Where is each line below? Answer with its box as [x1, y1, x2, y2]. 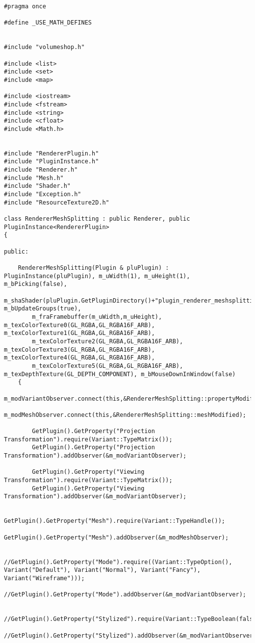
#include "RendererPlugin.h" [4, 150, 99, 157]
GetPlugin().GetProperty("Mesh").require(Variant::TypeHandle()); [4, 517, 226, 525]
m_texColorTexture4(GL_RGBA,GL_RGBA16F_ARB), [4, 354, 155, 361]
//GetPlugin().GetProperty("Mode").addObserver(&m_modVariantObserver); [4, 591, 246, 598]
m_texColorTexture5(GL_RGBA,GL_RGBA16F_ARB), [32, 362, 183, 369]
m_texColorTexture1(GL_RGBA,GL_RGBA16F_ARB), [4, 330, 155, 337]
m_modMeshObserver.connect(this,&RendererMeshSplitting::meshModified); [4, 411, 246, 418]
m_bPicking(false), [4, 281, 67, 288]
